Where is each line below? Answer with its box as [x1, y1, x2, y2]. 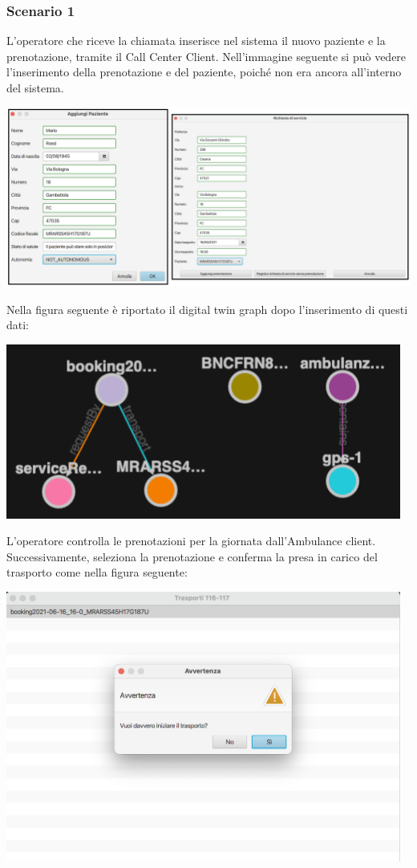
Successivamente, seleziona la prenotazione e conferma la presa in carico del [6, 548, 378, 564]
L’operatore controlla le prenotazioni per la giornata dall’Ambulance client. [6, 532, 376, 549]
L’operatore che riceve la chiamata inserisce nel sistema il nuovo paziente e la [6, 32, 386, 49]
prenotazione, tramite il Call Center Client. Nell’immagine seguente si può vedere [6, 47, 407, 64]
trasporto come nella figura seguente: [6, 564, 188, 581]
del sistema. [6, 79, 64, 96]
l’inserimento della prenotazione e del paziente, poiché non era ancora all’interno [6, 63, 402, 80]
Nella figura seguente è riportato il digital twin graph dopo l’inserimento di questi [6, 300, 408, 317]
